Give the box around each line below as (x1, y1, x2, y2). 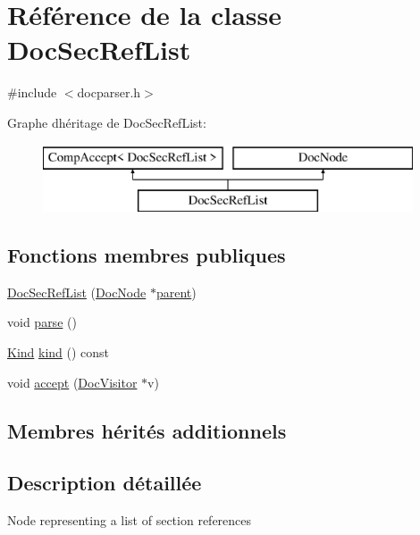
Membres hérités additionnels (7, 416, 287, 444)
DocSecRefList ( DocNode (7, 282, 147, 301)
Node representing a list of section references (7, 511, 252, 530)
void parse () (7, 313, 77, 331)
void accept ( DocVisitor (7, 372, 138, 391)
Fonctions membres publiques (7, 241, 286, 269)
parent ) (155, 282, 197, 301)
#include (7, 83, 57, 102)
